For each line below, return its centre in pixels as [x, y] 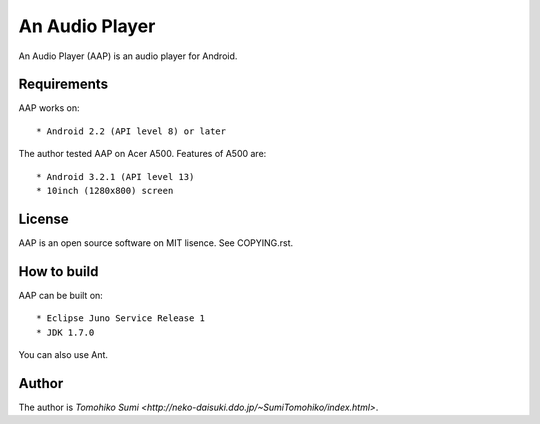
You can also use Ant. [63, 354]
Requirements [63, 84]
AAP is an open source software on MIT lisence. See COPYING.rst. [156, 242]
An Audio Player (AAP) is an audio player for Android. [128, 56]
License [43, 218]
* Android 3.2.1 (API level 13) [115, 176]
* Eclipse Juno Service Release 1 [120, 318]
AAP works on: [49, 108]
